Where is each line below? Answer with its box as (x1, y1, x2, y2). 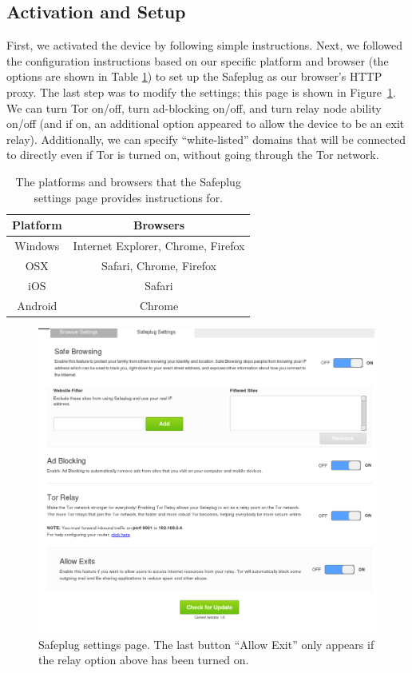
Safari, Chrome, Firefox (101, 257, 216, 273)
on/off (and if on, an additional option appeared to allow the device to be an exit (6, 115, 405, 132)
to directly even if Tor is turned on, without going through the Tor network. (6, 146, 379, 163)
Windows (14, 237, 60, 253)
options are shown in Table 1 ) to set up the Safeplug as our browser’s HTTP (6, 68, 382, 85)
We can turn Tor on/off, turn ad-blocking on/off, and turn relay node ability (6, 99, 382, 116)
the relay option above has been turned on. (38, 651, 249, 668)
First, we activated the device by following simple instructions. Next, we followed (6, 37, 402, 54)
